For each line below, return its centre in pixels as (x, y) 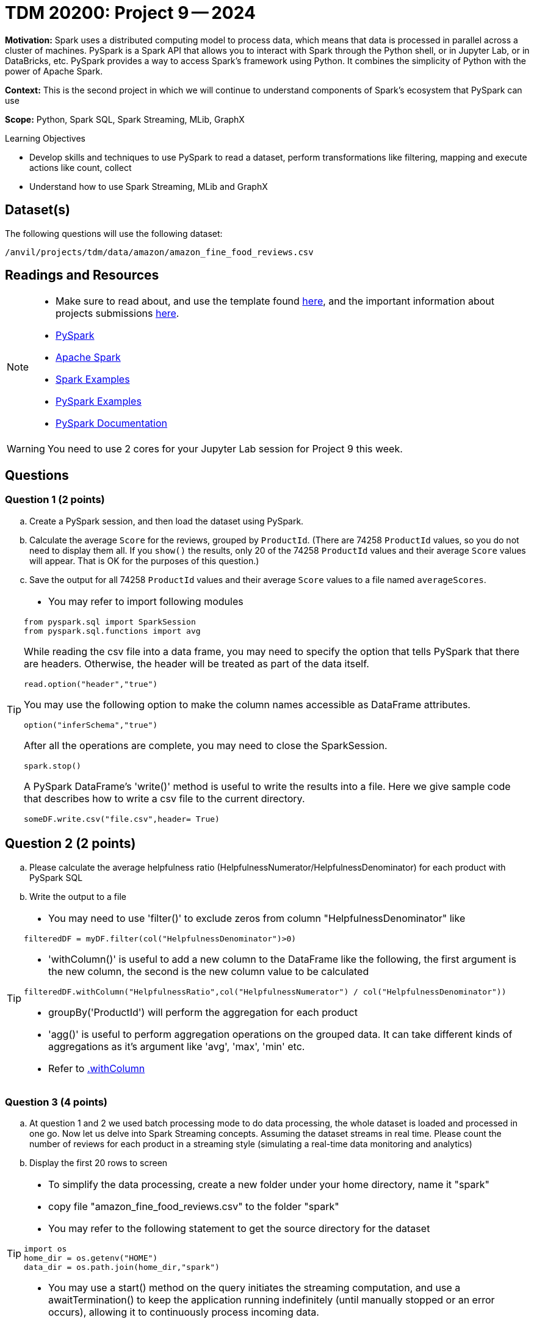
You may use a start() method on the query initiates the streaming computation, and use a (254, 1288)
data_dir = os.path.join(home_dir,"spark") (122, 1267)
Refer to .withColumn (97, 1068)
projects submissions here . (117, 314)
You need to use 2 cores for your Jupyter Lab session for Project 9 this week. (225, 449)
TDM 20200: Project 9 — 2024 (130, 13)
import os (45, 1249)
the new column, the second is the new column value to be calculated (209, 971)
